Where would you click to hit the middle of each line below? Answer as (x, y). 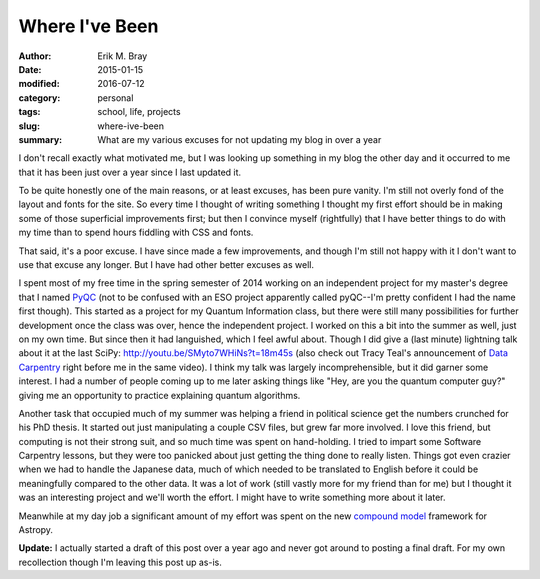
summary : (40, 139)
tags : (29, 112)
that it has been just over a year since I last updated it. (130, 172)
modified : (39, 84)
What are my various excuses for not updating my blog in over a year (239, 139)
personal (115, 97)
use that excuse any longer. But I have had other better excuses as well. (166, 265)
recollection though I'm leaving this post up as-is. (120, 562)
